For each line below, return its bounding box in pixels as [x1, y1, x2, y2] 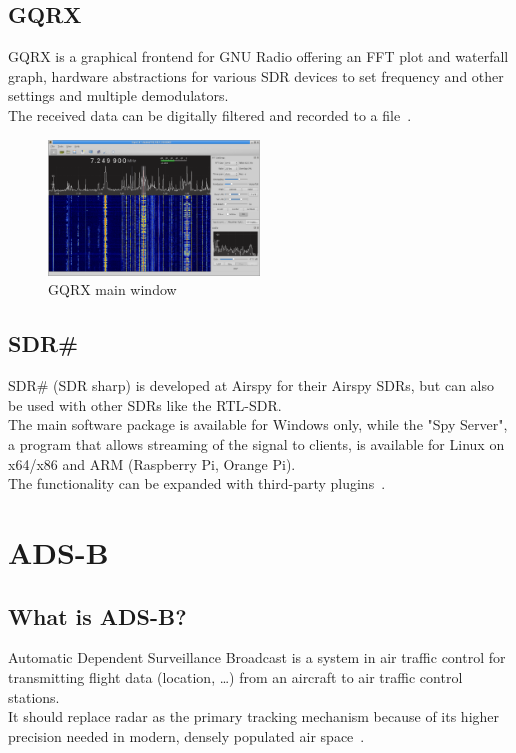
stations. [8, 686, 60, 707]
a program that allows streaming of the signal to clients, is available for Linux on [8, 433, 505, 454]
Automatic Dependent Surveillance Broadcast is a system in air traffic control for [8, 647, 506, 668]
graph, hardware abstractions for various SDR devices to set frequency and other [8, 65, 504, 86]
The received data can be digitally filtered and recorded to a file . [8, 104, 412, 125]
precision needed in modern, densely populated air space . [8, 725, 365, 746]
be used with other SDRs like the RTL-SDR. [8, 394, 282, 415]
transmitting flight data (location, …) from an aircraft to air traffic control [8, 666, 463, 687]
